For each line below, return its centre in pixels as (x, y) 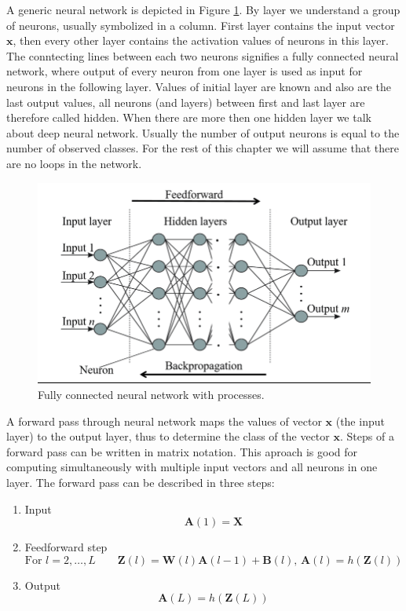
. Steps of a (367, 436)
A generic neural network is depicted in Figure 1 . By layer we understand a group (203, 9)
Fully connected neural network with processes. (151, 395)
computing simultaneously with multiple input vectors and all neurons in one (192, 467)
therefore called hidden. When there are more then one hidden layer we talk (189, 117)
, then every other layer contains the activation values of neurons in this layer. (201, 40)
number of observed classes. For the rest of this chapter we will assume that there (203, 148)
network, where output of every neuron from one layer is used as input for (185, 71)
